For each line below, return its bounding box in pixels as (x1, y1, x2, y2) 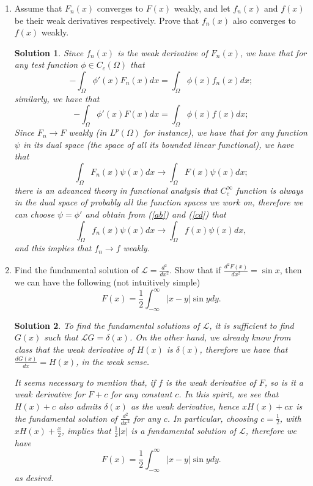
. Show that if (169, 263, 221, 276)
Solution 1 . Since (14, 46, 84, 59)
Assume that (14, 2, 62, 14)
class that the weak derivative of (14, 343, 134, 356)
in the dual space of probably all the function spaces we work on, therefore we (14, 196, 303, 208)
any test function (14, 58, 78, 71)
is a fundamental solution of (131, 424, 237, 436)
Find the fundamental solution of (14, 263, 139, 276)
